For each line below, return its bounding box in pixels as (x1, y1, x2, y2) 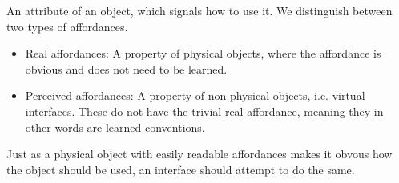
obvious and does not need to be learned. (25, 60, 228, 77)
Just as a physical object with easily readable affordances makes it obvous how (6, 145, 393, 162)
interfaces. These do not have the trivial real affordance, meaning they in (25, 102, 384, 119)
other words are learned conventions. (25, 118, 205, 135)
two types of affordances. (6, 18, 128, 34)
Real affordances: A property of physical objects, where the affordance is (25, 45, 381, 62)
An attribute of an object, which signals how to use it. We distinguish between (6, 2, 393, 18)
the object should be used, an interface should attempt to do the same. (6, 161, 355, 177)
